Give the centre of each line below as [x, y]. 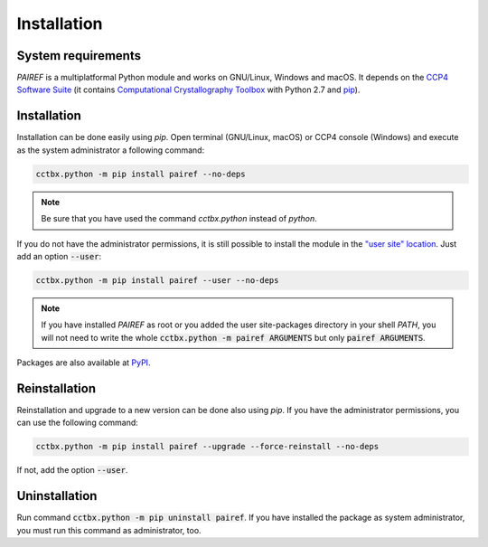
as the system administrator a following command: [111, 150]
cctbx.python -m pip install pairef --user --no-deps [157, 280]
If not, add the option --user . [72, 470]
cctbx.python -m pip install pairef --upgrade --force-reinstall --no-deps [207, 447]
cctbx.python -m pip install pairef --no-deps [141, 174]
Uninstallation [57, 496]
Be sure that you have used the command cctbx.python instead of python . [179, 219]
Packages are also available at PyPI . [84, 363]
